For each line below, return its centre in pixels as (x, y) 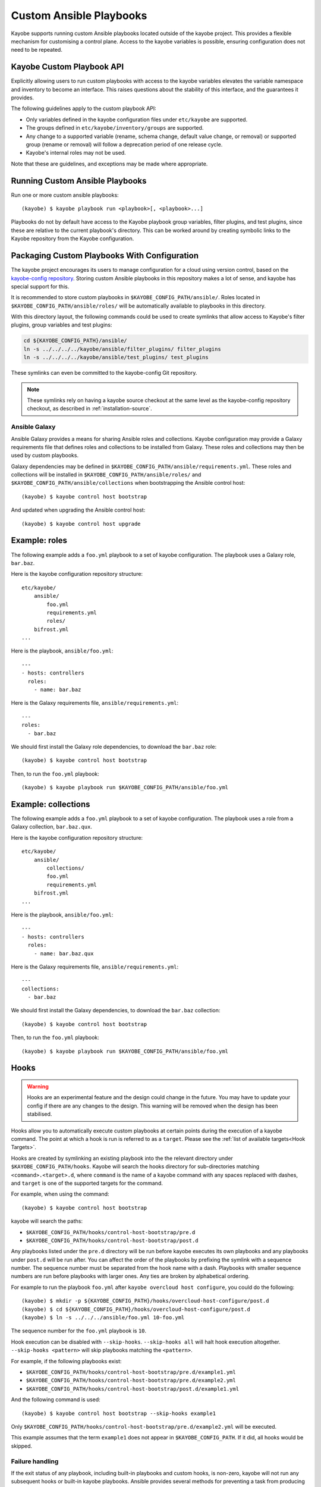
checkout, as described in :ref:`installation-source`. (90, 409)
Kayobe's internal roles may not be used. (76, 153)
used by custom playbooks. (45, 456)
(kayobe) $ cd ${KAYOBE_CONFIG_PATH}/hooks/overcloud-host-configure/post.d (136, 1309)
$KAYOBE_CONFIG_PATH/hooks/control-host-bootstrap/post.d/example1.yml (133, 1389)
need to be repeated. (37, 50)
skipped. (22, 1446)
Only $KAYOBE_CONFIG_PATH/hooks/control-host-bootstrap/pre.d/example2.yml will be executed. (144, 1426)
